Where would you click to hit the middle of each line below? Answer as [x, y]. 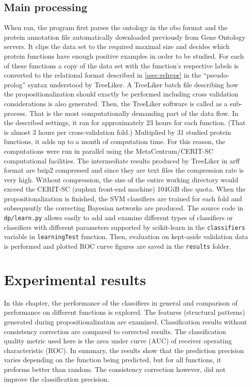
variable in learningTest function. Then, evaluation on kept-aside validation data [126, 236]
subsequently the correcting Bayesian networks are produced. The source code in [124, 208]
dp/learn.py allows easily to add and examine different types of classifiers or [118, 218]
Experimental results [75, 279]
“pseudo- [216, 75]
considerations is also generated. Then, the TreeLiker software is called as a [116, 103]
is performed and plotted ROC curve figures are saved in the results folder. [118, 246]
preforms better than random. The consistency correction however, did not [115, 369]
